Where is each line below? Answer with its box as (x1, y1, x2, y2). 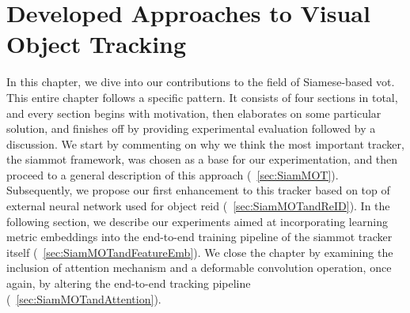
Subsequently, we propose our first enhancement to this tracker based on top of (6, 182, 390, 198)
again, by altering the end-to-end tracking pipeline (6, 275, 251, 292)
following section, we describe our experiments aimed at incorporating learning (6, 213, 388, 229)
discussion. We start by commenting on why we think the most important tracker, (6, 135, 404, 152)
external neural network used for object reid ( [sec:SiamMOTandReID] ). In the (6, 198, 390, 214)
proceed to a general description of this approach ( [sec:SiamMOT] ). (6, 166, 339, 183)
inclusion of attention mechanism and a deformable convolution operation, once (6, 259, 392, 276)
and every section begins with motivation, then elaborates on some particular (6, 104, 382, 121)
